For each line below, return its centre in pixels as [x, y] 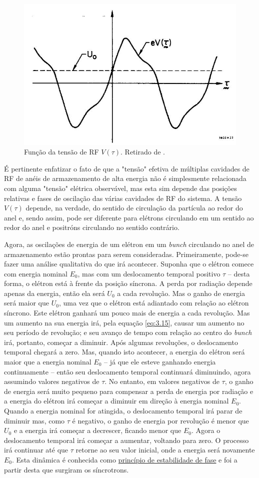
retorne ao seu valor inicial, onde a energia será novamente [165, 450]
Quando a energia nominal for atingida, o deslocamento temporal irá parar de [123, 410]
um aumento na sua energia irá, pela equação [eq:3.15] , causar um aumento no [124, 322]
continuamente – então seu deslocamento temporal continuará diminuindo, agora [127, 371]
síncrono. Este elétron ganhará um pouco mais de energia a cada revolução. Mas [127, 313]
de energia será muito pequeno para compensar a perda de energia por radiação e [129, 391]
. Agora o [206, 430]
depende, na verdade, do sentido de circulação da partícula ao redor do [134, 208]
